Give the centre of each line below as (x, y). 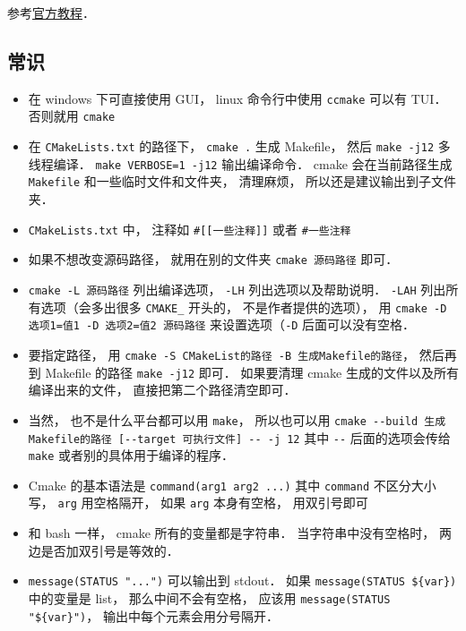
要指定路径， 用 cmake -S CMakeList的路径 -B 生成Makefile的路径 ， (222, 354)
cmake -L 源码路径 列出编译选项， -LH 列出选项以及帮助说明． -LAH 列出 (237, 289)
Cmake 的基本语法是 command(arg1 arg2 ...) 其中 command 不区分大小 (232, 485)
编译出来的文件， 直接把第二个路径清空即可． (162, 390)
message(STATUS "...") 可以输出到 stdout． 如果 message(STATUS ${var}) (242, 580)
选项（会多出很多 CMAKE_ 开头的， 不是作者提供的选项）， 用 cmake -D (244, 307)
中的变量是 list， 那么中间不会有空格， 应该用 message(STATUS (209, 597)
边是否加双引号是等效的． (104, 550)
